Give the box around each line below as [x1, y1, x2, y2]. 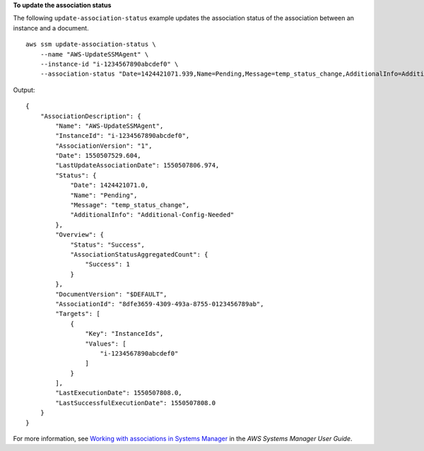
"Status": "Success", [70, 240, 145, 249]
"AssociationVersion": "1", [55, 141, 153, 150]
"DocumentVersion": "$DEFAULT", [55, 290, 167, 298]
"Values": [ [85, 339, 126, 348]
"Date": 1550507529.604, [55, 152, 141, 160]
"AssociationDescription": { [40, 112, 141, 120]
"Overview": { [55, 230, 105, 239]
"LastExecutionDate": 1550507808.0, [55, 389, 183, 397]
